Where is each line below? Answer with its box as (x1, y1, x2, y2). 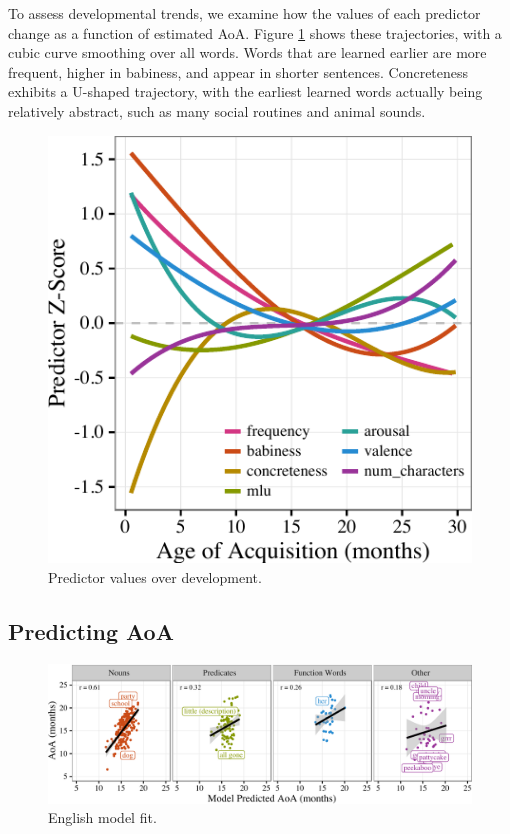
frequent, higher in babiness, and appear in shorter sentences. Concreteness (8, 61, 469, 82)
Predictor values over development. (48, 566, 262, 587)
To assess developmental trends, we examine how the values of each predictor (8, 3, 481, 23)
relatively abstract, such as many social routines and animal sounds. (8, 100, 426, 121)
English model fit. (48, 807, 157, 828)
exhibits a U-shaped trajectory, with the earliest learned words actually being (8, 81, 483, 102)
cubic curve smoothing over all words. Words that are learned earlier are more (8, 42, 487, 63)
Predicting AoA (8, 615, 174, 646)
